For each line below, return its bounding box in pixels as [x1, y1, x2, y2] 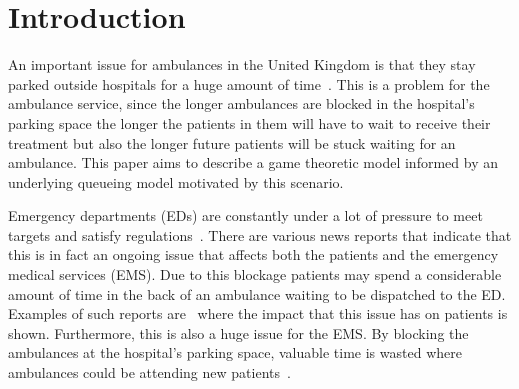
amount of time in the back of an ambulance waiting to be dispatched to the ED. [8, 283, 506, 304]
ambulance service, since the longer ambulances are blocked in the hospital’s [8, 93, 475, 114]
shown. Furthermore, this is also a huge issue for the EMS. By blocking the [8, 322, 469, 343]
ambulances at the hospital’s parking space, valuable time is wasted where [8, 342, 462, 363]
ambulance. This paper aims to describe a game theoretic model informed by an [8, 152, 498, 173]
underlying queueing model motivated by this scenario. [8, 171, 344, 192]
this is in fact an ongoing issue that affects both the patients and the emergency [8, 244, 499, 265]
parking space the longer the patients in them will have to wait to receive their [8, 112, 491, 133]
